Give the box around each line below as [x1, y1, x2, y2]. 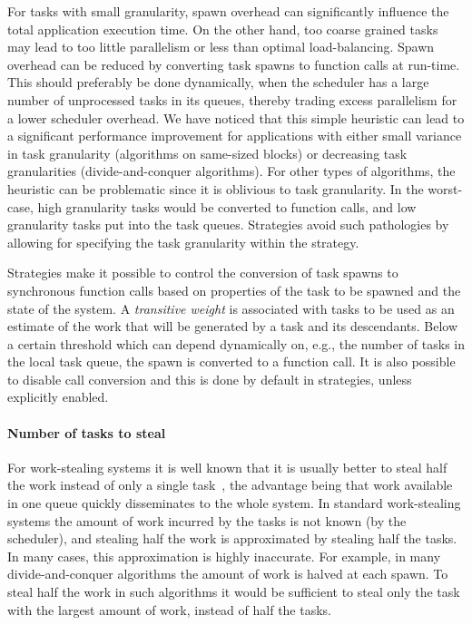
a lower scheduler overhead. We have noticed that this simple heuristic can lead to [7, 108, 465, 127]
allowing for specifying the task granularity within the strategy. [7, 232, 359, 251]
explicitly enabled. [7, 387, 109, 406]
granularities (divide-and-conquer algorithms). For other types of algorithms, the [7, 161, 456, 181]
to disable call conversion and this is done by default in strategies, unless [7, 369, 412, 388]
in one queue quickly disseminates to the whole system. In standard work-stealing [7, 493, 461, 513]
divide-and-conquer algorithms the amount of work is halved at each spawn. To [7, 564, 448, 583]
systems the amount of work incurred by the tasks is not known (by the [7, 511, 407, 530]
